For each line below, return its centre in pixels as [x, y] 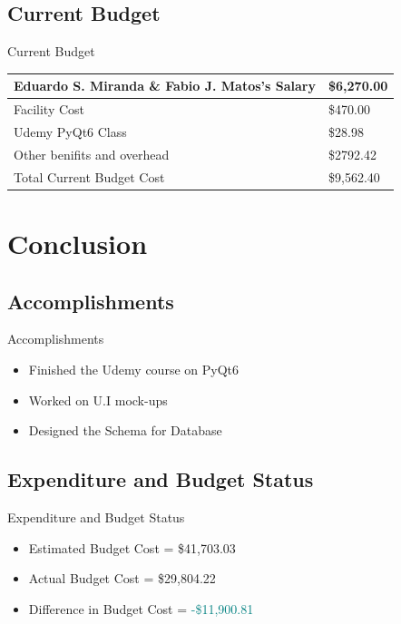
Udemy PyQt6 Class [70, 131]
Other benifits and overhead [92, 154]
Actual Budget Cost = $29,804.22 [122, 578]
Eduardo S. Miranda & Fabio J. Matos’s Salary [165, 86]
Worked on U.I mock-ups [98, 400]
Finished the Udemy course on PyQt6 [133, 369]
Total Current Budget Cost [89, 176]
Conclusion [78, 243]
